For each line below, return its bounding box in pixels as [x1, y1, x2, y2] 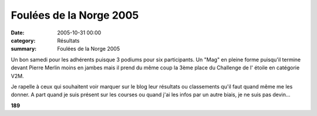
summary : [11, 45, 37, 52]
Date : [11, 29, 25, 36]
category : [11, 37, 36, 44]
